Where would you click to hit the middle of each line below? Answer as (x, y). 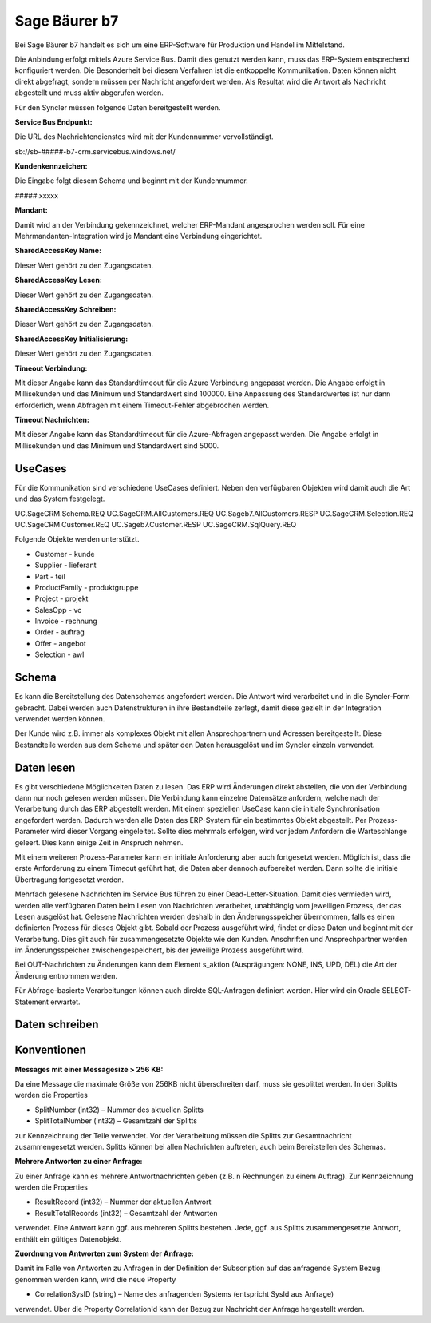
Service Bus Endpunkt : (53, 122)
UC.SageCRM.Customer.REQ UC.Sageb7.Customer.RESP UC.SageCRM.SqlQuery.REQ (156, 524)
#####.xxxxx (37, 195)
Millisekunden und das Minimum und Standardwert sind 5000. (117, 445)
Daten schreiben (57, 1025)
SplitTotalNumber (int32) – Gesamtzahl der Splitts (116, 1121)
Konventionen (51, 1050)
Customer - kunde (65, 554)
